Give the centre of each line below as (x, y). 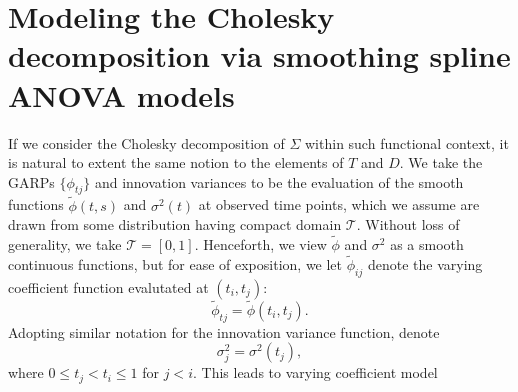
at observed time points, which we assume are (339, 204)
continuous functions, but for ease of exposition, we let (175, 263)
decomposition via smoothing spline (259, 55)
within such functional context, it (407, 142)
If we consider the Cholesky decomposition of (146, 142)
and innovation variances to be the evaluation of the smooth (279, 181)
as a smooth (427, 244)
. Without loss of (408, 224)
